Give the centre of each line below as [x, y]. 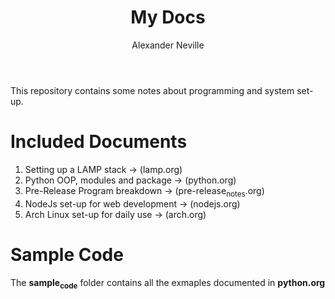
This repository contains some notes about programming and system [152, 90]
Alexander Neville [168, 45]
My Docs [168, 17]
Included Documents [99, 142]
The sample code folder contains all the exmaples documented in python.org [168, 283]
